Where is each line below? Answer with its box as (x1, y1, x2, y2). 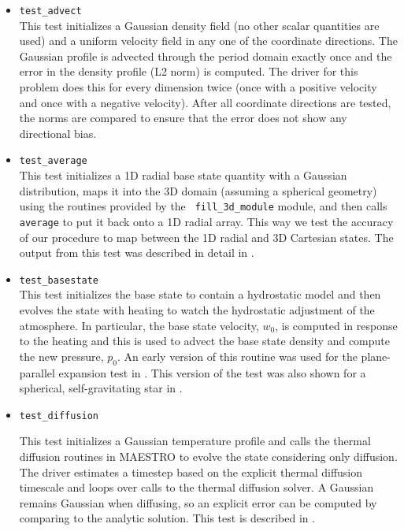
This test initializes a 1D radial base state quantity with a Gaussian (19, 167, 347, 184)
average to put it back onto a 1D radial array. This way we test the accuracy (19, 213, 394, 229)
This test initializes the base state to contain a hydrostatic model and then (19, 286, 381, 303)
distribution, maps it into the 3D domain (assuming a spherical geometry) (19, 182, 377, 199)
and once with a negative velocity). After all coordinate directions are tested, (19, 94, 391, 110)
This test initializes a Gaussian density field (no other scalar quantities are (19, 17, 380, 33)
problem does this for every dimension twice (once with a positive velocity (19, 79, 377, 95)
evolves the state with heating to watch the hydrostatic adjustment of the (19, 302, 375, 317)
